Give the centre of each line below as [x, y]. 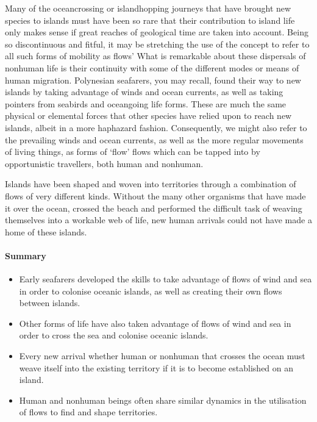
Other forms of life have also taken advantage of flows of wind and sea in [155, 323]
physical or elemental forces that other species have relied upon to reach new [148, 116]
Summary [26, 255]
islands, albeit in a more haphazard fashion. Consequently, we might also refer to [156, 127]
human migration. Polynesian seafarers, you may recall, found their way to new [153, 80]
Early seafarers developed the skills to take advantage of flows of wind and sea [166, 279]
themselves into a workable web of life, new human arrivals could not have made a [158, 220]
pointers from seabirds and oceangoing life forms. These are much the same [146, 103]
